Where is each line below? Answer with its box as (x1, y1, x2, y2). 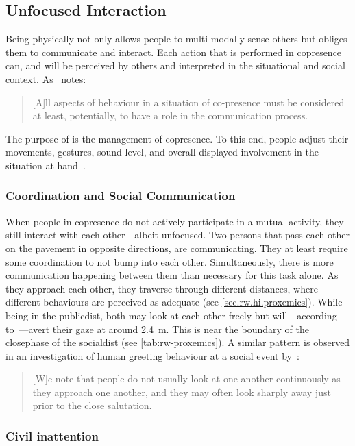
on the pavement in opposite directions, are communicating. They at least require (5, 240, 348, 255)
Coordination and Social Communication (5, 187, 236, 204)
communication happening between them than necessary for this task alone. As (5, 268, 339, 282)
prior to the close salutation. (32, 398, 152, 412)
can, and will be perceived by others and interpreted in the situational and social (5, 58, 345, 73)
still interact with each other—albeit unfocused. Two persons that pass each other (5, 227, 350, 242)
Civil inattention (5, 428, 99, 444)
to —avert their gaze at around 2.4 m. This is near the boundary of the (5, 321, 309, 336)
